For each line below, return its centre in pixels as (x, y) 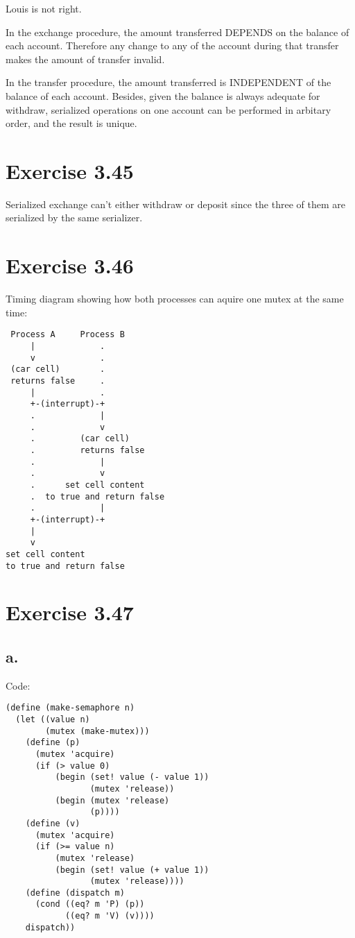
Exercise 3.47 (70, 612)
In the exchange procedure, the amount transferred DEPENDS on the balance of (177, 32)
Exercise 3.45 (70, 170)
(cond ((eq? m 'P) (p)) (90, 904)
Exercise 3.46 (70, 265)
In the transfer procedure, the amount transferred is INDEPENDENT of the (168, 82)
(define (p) (53, 743)
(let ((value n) (53, 719)
